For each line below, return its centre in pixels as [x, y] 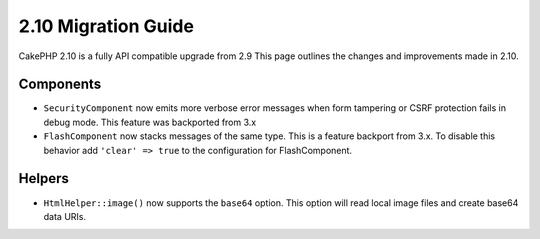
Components [60, 84]
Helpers [43, 178]
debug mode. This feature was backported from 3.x [150, 122]
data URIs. [65, 216]
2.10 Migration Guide [106, 26]
